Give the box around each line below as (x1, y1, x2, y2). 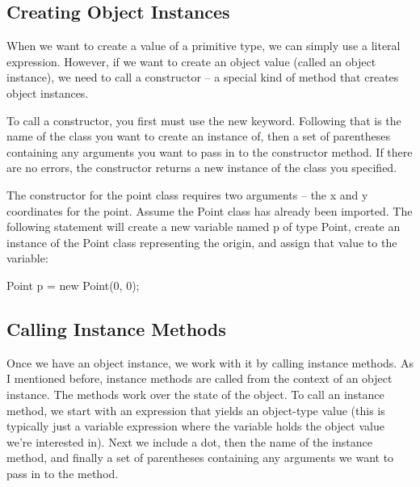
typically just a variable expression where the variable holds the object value (6, 418, 384, 435)
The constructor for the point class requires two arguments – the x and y (6, 186, 368, 203)
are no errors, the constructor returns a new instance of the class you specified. (6, 159, 397, 176)
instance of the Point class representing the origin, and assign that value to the (6, 233, 397, 250)
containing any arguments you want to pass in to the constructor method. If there (6, 143, 413, 160)
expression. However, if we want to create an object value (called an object (6, 52, 376, 69)
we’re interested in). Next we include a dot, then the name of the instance (6, 433, 372, 450)
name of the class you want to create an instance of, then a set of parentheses (6, 128, 390, 145)
